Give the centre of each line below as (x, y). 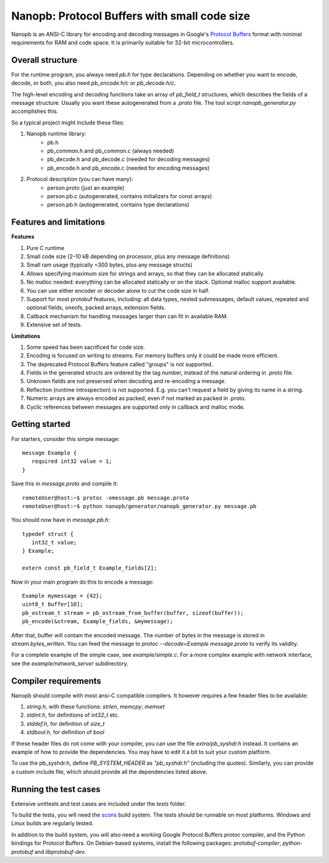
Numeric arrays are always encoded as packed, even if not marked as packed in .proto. (136, 398)
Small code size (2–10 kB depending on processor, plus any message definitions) (128, 256)
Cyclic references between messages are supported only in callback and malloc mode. (136, 407)
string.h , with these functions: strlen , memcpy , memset (96, 707)
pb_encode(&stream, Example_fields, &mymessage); (98, 621)
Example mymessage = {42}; (62, 596)
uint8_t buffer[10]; (53, 604)
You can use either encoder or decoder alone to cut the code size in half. (118, 290)
